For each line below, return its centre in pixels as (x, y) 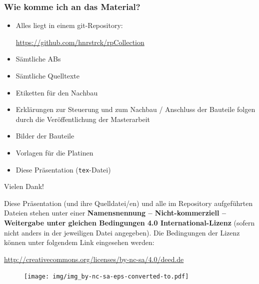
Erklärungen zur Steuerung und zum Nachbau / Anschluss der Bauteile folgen (135, 109)
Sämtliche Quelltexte (47, 75)
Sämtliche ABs (38, 59)
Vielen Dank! (24, 186)
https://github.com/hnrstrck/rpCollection (80, 42)
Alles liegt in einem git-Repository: (69, 25)
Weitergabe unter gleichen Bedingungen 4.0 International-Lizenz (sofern (129, 222)
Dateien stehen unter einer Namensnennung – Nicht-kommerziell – (115, 213)
